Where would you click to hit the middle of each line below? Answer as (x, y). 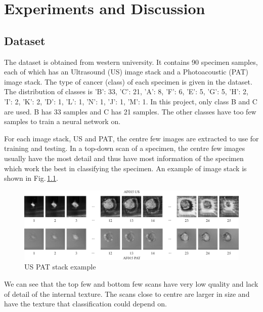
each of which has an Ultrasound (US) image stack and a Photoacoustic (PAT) (126, 72)
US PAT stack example (60, 267)
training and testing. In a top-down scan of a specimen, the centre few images (125, 148)
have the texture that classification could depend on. (85, 304)
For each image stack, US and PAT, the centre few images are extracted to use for (131, 138)
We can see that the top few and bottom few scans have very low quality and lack (131, 283)
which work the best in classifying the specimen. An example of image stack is (125, 168)
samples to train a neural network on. (62, 121)
